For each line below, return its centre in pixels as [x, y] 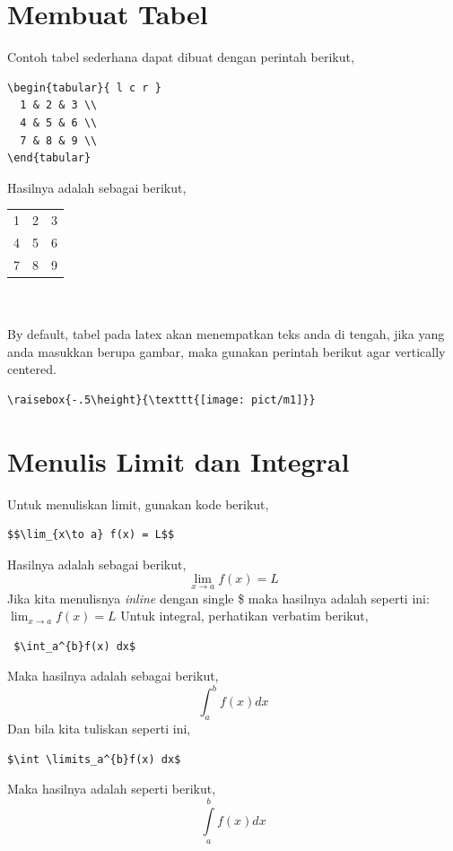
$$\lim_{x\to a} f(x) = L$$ [91, 535]
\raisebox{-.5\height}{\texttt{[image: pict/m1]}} [161, 399]
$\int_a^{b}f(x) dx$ [75, 646]
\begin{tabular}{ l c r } [84, 87]
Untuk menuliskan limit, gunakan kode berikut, [138, 504]
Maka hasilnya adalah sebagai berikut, [113, 676]
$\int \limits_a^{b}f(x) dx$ [94, 759]
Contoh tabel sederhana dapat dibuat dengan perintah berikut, [181, 57]
